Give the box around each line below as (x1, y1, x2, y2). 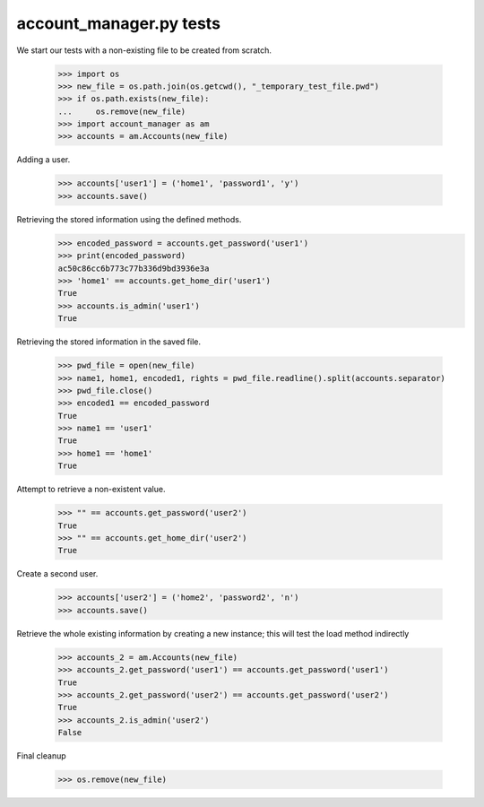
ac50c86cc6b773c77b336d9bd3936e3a (57, 263, 210, 273)
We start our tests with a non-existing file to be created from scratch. (16, 45, 272, 56)
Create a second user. (16, 568, 99, 579)
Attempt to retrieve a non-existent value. (16, 484, 166, 495)
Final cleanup (16, 751, 66, 761)
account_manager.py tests (16, 13, 221, 33)
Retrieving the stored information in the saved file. (16, 336, 202, 347)
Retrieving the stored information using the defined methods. (16, 213, 242, 224)
